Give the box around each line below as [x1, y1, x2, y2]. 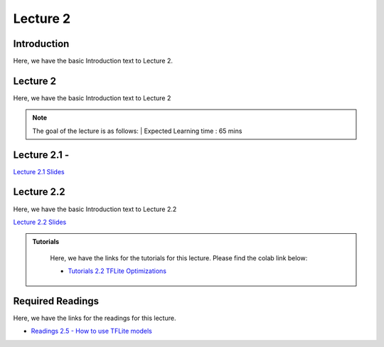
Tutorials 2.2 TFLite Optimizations [68, 267, 167, 275]
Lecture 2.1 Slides [13, 167, 65, 176]
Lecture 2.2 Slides [13, 218, 67, 226]
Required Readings [13, 295, 100, 307]
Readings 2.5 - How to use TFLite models [31, 327, 152, 336]
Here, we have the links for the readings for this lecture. [13, 314, 176, 323]
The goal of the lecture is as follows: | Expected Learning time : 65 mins [32, 127, 242, 135]
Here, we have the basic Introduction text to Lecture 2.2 [13, 205, 177, 213]
